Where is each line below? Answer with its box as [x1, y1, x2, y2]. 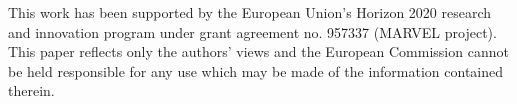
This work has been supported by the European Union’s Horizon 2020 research [8, 2, 492, 22]
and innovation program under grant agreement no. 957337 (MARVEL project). [8, 21, 497, 42]
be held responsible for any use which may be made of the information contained [8, 60, 504, 81]
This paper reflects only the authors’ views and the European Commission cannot [8, 41, 509, 62]
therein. [8, 80, 55, 101]
